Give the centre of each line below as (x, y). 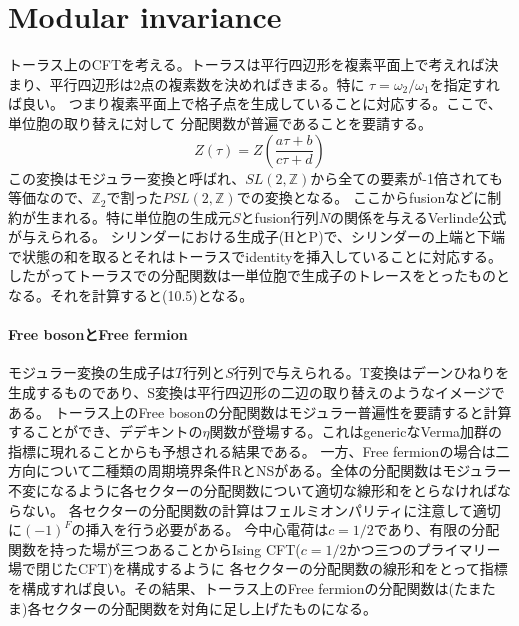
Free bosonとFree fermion (98, 334)
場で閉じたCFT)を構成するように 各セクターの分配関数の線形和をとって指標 (258, 568)
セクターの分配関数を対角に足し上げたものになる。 (209, 607)
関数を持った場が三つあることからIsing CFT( (154, 548)
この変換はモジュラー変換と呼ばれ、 (127, 177)
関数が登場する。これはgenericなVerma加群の (356, 431)
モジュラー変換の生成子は (92, 372)
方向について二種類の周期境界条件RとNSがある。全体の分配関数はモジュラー (260, 470)
